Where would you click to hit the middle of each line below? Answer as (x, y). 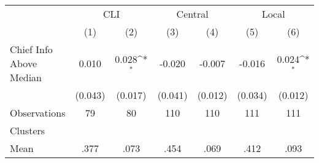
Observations (38, 113)
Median (26, 77)
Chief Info (31, 49)
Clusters (28, 130)
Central (192, 14)
